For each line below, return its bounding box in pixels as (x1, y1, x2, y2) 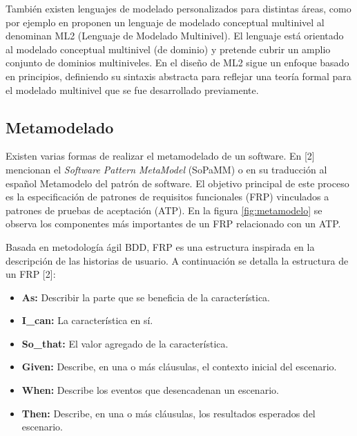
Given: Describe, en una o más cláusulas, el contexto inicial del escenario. (21, 359, 337, 374)
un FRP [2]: (6, 267, 56, 281)
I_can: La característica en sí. (21, 313, 153, 328)
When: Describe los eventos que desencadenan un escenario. (21, 383, 279, 397)
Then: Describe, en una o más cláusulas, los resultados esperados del (21, 406, 316, 420)
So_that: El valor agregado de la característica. (21, 336, 229, 350)
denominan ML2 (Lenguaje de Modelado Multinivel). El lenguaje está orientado (6, 28, 344, 43)
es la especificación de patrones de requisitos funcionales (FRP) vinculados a (6, 189, 329, 204)
